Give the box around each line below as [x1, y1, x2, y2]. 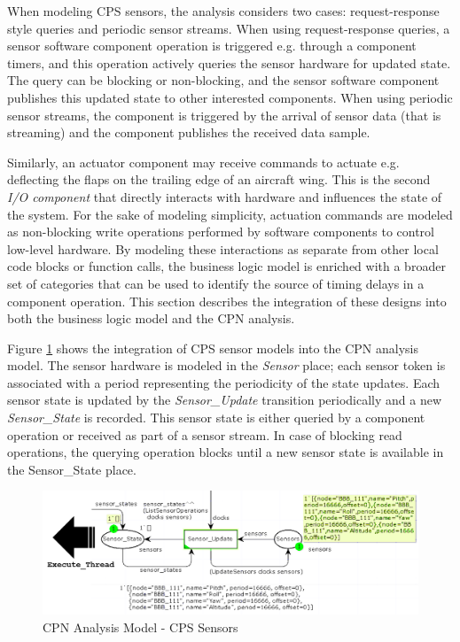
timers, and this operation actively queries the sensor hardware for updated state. [7, 53, 451, 72]
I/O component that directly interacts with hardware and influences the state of [7, 187, 442, 205]
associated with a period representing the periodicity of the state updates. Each [7, 373, 441, 391]
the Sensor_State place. [7, 460, 136, 478]
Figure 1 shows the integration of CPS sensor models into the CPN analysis [7, 338, 419, 357]
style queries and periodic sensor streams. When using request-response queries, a [7, 19, 450, 37]
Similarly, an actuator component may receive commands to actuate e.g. [7, 152, 400, 171]
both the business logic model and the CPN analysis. [7, 309, 295, 328]
